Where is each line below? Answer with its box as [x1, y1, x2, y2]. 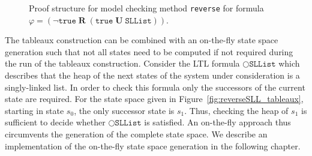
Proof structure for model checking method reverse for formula [29, 2, 264, 14]
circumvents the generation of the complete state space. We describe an [5, 128, 268, 140]
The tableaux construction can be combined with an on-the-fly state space [5, 34, 278, 46]
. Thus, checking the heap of [184, 104, 289, 116]
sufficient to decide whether [5, 116, 106, 128]
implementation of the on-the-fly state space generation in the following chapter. [5, 139, 301, 152]
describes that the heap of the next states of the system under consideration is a [5, 69, 300, 82]
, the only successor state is [74, 104, 175, 116]
